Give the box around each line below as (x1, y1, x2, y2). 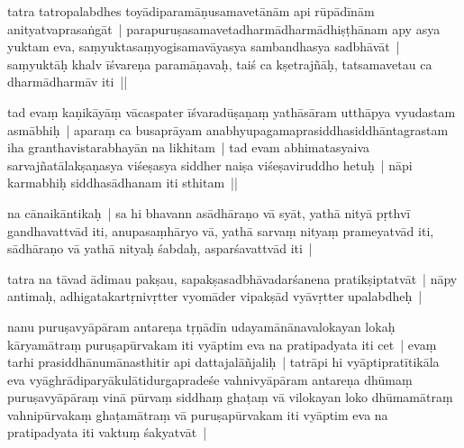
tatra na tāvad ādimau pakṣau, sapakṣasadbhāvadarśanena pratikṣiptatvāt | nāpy (7, 269, 458, 288)
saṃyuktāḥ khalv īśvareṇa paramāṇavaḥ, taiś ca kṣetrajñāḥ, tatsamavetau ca (7, 54, 432, 73)
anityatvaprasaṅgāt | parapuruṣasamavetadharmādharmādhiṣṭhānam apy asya (7, 19, 441, 38)
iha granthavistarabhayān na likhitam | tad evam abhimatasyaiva (7, 138, 369, 157)
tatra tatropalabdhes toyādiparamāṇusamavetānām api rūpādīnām (7, 2, 375, 20)
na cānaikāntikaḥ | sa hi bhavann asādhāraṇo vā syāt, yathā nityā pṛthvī (7, 203, 411, 222)
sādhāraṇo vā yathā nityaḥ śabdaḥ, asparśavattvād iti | (7, 239, 313, 258)
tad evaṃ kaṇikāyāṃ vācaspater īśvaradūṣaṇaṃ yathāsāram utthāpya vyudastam (7, 102, 456, 121)
